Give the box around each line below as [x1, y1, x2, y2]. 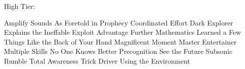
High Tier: [4, 1, 35, 11]
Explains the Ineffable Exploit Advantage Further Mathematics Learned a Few [4, 27, 241, 37]
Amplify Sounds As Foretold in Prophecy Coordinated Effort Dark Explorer [4, 17, 233, 27]
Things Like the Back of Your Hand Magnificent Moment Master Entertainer [4, 36, 237, 46]
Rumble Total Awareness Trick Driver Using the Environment [4, 55, 190, 66]
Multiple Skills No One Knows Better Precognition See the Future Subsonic [4, 46, 233, 56]
